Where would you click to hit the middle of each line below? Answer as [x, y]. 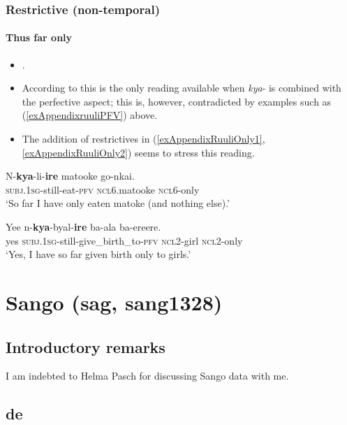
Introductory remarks [86, 346]
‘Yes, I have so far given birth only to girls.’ [98, 254]
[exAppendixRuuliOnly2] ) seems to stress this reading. [138, 152]
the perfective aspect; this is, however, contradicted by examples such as [177, 101]
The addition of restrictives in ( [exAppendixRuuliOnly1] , [143, 139]
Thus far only [39, 37]
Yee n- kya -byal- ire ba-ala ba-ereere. [83, 226]
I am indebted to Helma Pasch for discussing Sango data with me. [147, 376]
